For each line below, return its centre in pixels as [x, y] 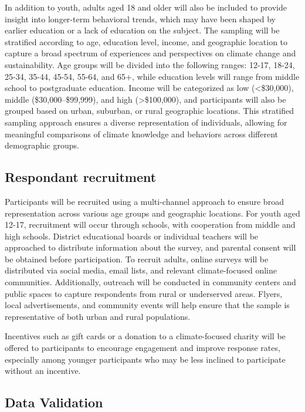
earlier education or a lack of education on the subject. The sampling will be [142, 30]
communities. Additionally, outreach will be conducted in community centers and [150, 282]
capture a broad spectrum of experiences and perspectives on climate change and [150, 53]
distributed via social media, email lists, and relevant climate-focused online [141, 270]
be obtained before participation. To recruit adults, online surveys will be [137, 259]
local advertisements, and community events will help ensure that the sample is [147, 305]
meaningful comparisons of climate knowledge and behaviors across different [142, 134]
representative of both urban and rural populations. [98, 316]
